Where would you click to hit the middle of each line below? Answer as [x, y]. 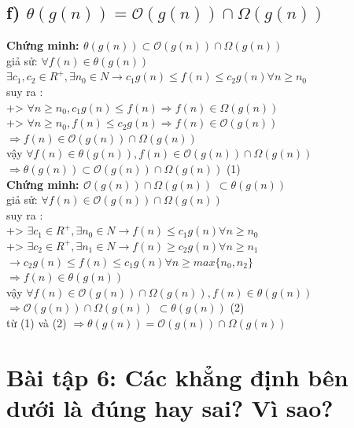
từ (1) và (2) [37, 322]
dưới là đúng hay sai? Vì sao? [170, 407]
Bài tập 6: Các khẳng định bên [177, 376]
